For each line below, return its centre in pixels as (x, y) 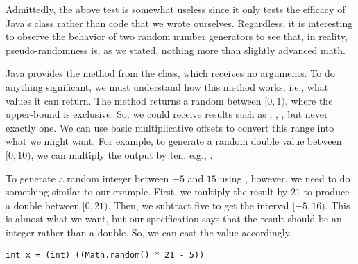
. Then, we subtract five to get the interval (198, 205)
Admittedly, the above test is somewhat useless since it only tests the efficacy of (176, 9)
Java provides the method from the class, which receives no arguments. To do (170, 73)
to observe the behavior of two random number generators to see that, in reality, (177, 36)
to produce (326, 192)
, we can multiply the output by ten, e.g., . (122, 154)
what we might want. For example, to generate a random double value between (174, 141)
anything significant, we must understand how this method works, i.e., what (167, 86)
